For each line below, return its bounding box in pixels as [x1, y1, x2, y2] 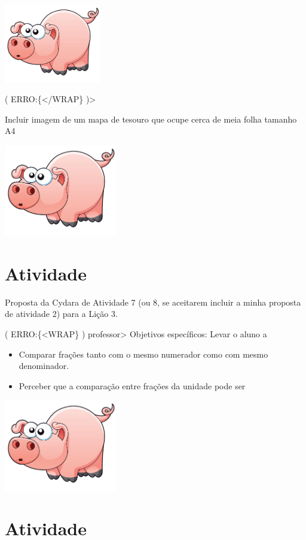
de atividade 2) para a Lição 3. [5, 307, 118, 320]
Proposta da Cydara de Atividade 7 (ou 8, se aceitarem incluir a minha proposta [5, 295, 301, 308]
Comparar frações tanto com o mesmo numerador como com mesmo [19, 347, 268, 360]
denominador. [19, 359, 69, 372]
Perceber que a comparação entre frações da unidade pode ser [19, 379, 246, 392]
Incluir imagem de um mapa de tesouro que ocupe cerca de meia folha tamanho [5, 112, 297, 125]
